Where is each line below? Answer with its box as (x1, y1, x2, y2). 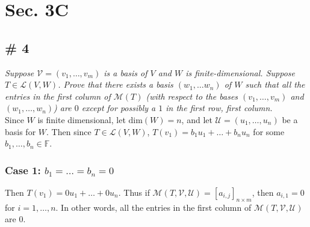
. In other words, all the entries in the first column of (55, 201, 252, 213)
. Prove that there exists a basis (58, 78, 173, 91)
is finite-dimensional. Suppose (185, 66, 295, 79)
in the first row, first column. (166, 101, 273, 114)
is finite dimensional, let (37, 113, 126, 126)
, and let (181, 113, 212, 126)
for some (253, 125, 285, 138)
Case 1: (5, 162, 41, 177)
